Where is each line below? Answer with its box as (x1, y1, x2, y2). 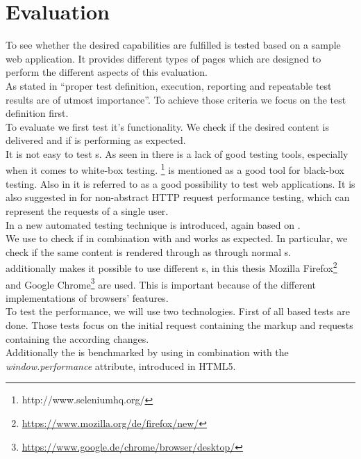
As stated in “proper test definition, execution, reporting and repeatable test (6, 78, 332, 92)
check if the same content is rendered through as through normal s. (6, 244, 292, 259)
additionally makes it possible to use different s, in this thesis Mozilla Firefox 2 (6, 259, 337, 275)
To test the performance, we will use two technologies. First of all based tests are (6, 304, 350, 319)
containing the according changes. (6, 331, 149, 346)
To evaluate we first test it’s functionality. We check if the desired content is (6, 119, 329, 134)
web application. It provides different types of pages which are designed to (6, 51, 321, 65)
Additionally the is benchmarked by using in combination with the (6, 345, 289, 360)
